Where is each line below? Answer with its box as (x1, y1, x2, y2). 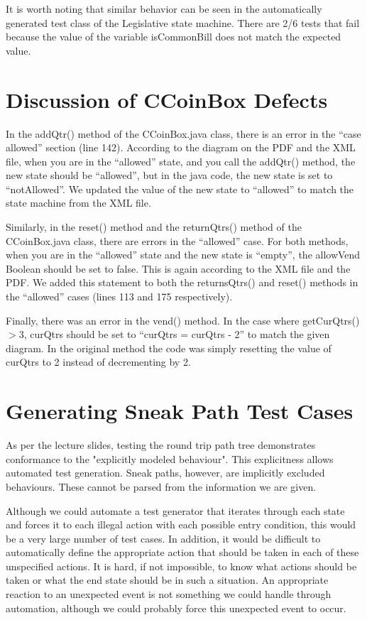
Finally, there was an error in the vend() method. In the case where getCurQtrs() (6, 312, 360, 327)
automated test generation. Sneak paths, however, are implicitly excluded (6, 465, 325, 480)
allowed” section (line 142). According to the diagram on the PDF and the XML (6, 140, 356, 155)
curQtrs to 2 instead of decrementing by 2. (6, 354, 191, 369)
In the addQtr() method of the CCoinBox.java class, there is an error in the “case (6, 126, 361, 141)
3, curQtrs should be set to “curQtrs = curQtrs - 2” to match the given (18, 327, 330, 342)
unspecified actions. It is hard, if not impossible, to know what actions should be (6, 558, 357, 573)
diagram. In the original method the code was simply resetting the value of (6, 340, 332, 355)
